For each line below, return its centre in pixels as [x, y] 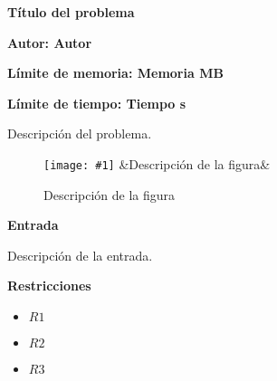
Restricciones [49, 286]
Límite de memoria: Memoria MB [115, 73]
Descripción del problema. [80, 133]
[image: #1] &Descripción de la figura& [157, 163]
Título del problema [71, 12]
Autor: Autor [50, 42]
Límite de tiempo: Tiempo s [97, 103]
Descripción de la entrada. [80, 255]
